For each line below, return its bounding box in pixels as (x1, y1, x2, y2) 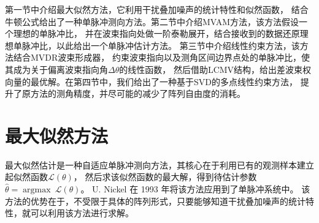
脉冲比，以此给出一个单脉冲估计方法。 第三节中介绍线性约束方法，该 (21, 39, 300, 51)
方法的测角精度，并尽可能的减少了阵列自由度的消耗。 (30, 87, 245, 100)
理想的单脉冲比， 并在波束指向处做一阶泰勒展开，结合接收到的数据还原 (13, 27, 300, 40)
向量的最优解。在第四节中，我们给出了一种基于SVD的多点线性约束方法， (5, 75, 298, 88)
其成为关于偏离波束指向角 (5, 62, 108, 75)
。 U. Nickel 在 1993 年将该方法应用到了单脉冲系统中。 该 (80, 183, 310, 195)
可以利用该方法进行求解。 (30, 206, 134, 219)
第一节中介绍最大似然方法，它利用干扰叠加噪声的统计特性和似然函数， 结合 (5, 3, 309, 15)
